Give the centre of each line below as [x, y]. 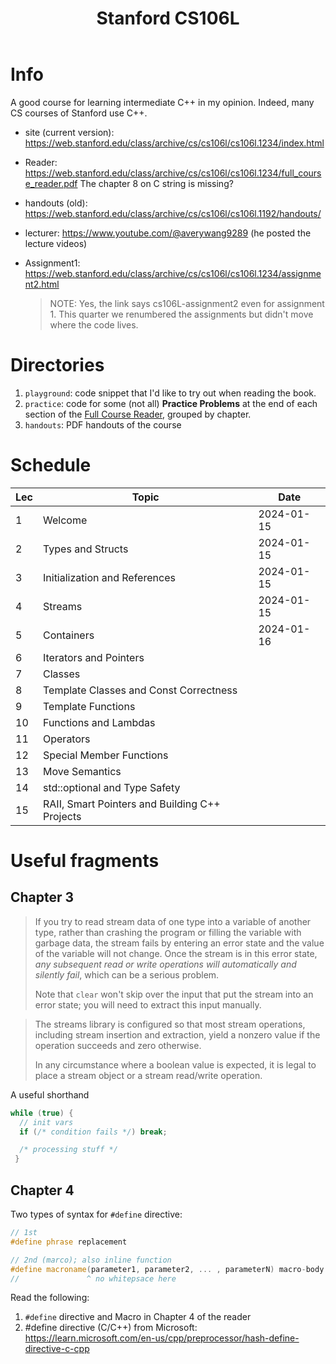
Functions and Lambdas [99, 722]
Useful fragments [85, 861]
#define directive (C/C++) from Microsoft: [111, 1328]
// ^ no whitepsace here [93, 1278]
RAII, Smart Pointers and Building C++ [132, 804]
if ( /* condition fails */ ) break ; [93, 1132]
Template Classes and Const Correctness [140, 690]
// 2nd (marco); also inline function [91, 1260]
